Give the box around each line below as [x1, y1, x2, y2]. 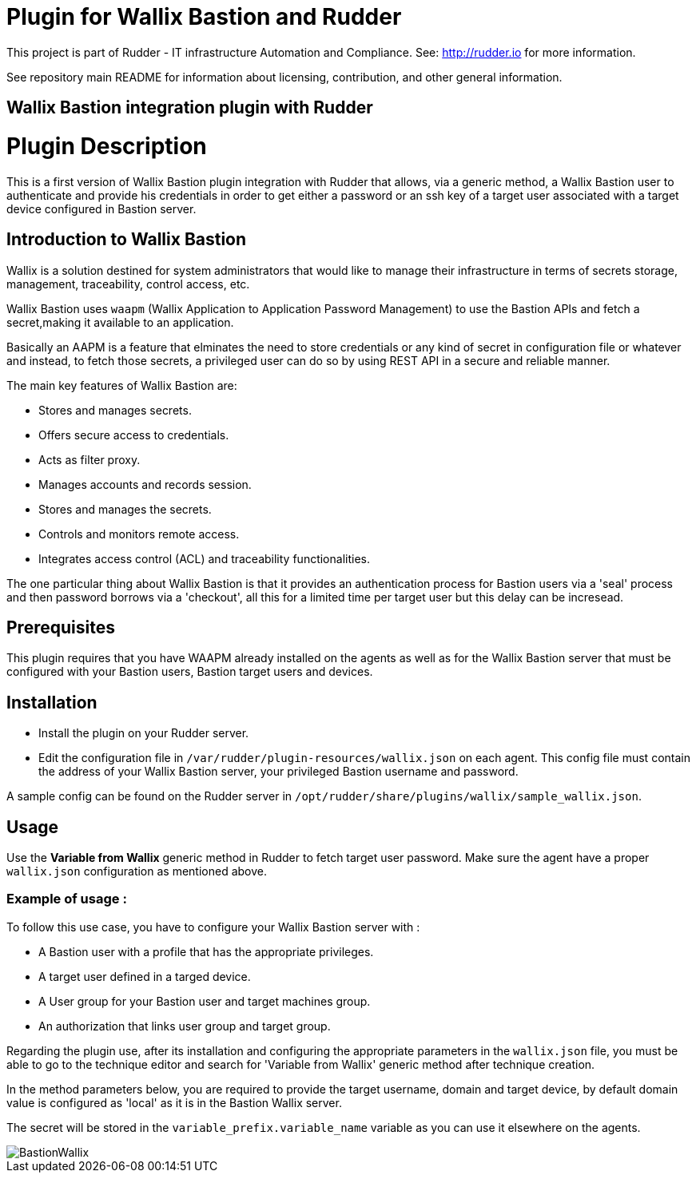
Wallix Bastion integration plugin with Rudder [6, 97, 373, 118]
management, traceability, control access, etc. [6, 276, 250, 291]
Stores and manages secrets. [38, 403, 192, 417]
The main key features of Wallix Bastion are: [6, 378, 237, 392]
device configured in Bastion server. [6, 201, 197, 216]
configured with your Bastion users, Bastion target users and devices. [6, 665, 373, 679]
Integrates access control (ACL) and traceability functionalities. [38, 551, 370, 566]
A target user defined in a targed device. [38, 969, 251, 983]
